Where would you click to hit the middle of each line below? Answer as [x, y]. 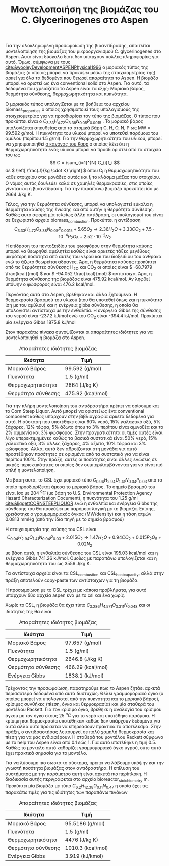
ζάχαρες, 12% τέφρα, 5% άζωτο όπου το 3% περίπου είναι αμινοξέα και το [84, 427]
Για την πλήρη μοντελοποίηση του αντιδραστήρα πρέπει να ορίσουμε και [82, 406]
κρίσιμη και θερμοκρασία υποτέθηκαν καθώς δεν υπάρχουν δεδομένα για [83, 721]
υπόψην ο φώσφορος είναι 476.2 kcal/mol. [50, 284]
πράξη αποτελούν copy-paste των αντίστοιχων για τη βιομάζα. [72, 580]
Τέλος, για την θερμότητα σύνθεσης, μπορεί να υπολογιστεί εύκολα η [79, 204]
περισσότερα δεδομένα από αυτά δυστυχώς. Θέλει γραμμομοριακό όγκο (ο [84, 693]
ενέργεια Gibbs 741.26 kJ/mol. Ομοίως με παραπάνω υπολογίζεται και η [81, 558]
